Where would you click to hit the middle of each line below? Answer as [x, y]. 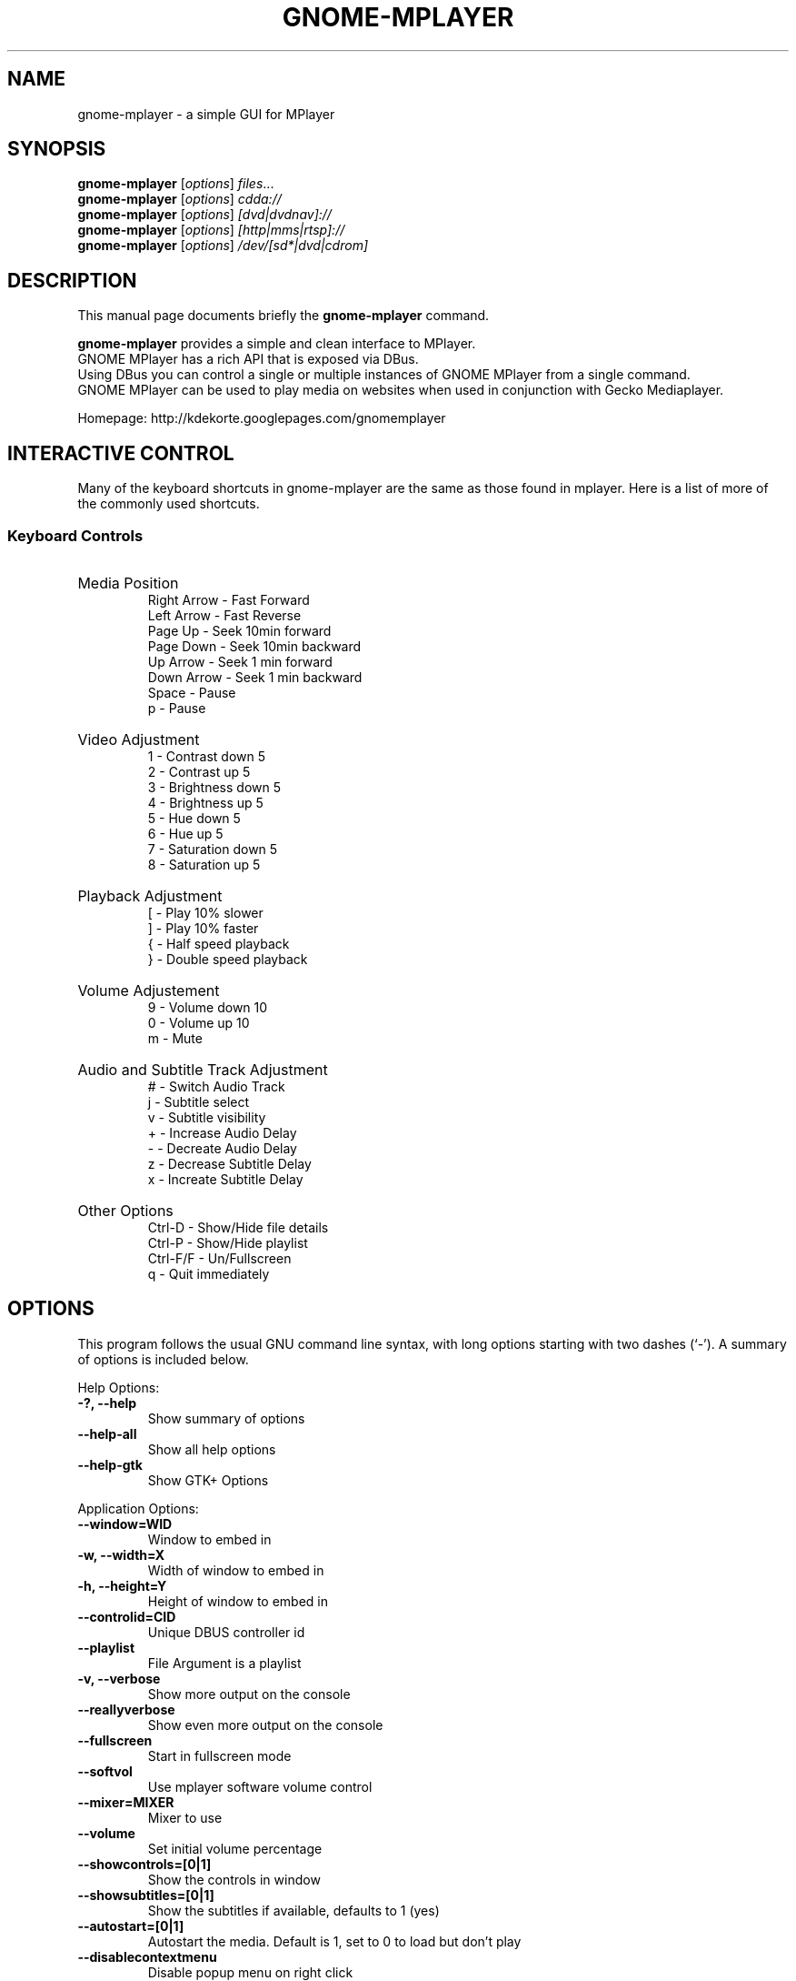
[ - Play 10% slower [205, 912]
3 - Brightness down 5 [214, 787]
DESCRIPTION [72, 280]
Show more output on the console [249, 1694]
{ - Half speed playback [219, 943]
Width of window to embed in [236, 1570]
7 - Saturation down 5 [213, 849]
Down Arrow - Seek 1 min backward [255, 677]
